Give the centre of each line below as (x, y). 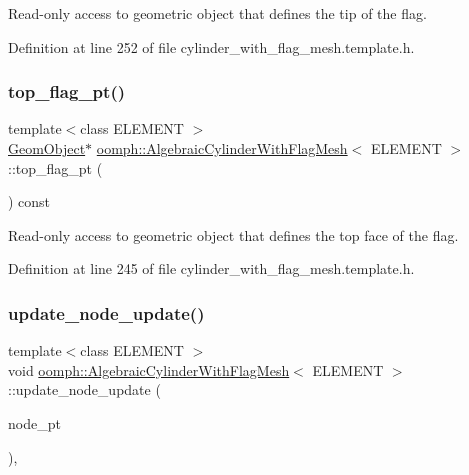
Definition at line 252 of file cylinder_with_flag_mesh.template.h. (211, 46)
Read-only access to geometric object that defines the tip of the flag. (217, 13)
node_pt (34, 422)
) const (29, 201)
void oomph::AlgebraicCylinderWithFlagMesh (149, 369)
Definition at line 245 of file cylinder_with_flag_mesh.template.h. (211, 268)
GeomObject (47, 148)
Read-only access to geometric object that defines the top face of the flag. (233, 234)
